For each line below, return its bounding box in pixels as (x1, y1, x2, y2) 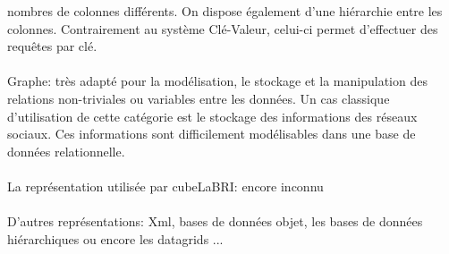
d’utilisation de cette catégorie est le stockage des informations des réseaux (7, 106, 418, 125)
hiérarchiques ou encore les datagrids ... (7, 229, 224, 248)
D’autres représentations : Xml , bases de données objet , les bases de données (7, 212, 423, 231)
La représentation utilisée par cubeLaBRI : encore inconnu (7, 176, 324, 195)
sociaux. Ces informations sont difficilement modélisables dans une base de (7, 124, 416, 143)
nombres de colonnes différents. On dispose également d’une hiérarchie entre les (7, 2, 443, 20)
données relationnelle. (7, 141, 125, 160)
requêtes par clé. (7, 37, 97, 55)
